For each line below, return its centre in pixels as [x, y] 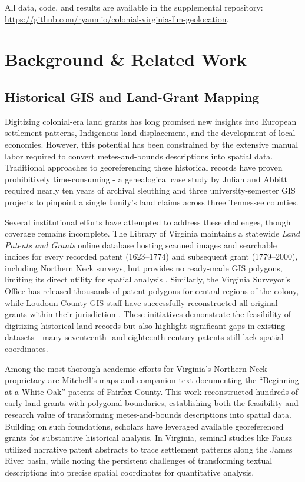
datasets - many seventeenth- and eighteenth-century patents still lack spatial [144, 337]
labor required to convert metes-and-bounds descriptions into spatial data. [139, 156]
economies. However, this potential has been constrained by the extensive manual [152, 144]
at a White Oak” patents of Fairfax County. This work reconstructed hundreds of [152, 391]
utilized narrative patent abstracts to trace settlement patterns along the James [149, 449]
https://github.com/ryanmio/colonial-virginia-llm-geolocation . [117, 19]
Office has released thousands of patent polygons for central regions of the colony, [152, 291]
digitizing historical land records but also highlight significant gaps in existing [145, 325]
